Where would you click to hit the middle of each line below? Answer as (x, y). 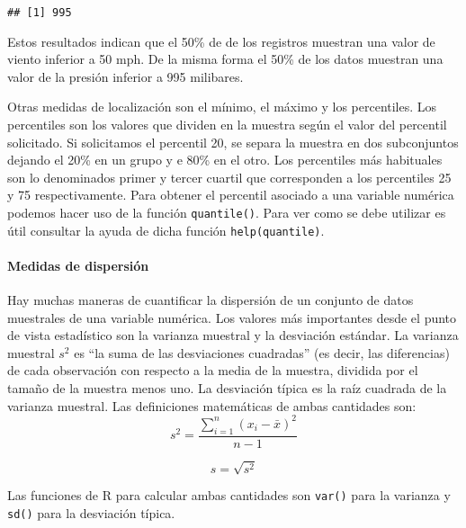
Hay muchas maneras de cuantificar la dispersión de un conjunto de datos (211, 300)
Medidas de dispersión (78, 265)
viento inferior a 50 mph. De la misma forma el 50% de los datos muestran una (225, 59)
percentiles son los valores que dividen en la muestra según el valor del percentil (227, 125)
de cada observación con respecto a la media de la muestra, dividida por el (213, 370)
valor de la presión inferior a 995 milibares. (125, 76)
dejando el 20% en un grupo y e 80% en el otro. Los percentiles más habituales (225, 160)
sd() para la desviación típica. (91, 512)
